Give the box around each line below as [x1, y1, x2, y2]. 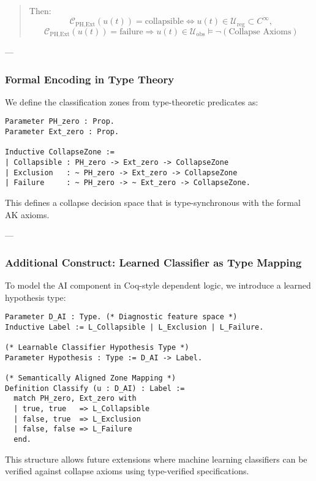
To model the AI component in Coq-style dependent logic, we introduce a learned [5, 279, 311, 291]
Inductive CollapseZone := [5, 148, 115, 157]
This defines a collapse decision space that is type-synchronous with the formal [5, 196, 301, 208]
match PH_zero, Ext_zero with [13, 394, 137, 403]
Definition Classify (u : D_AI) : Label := [5, 384, 185, 393]
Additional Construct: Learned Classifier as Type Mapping [5, 254, 302, 270]
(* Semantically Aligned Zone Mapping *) [5, 374, 176, 383]
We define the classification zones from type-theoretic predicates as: [5, 95, 258, 108]
